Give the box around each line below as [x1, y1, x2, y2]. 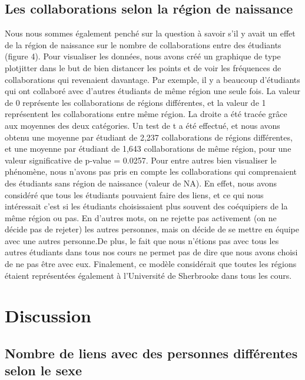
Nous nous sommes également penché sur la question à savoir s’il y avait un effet [5, 27, 296, 39]
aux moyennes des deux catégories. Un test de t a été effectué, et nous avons [5, 119, 280, 131]
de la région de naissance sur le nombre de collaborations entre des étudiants [5, 38, 281, 51]
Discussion [5, 304, 91, 328]
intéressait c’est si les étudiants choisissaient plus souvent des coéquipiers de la [5, 200, 288, 212]
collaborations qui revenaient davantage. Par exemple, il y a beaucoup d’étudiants [5, 73, 300, 85]
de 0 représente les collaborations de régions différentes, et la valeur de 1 [5, 96, 266, 108]
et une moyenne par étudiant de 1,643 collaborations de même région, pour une [5, 142, 291, 155]
